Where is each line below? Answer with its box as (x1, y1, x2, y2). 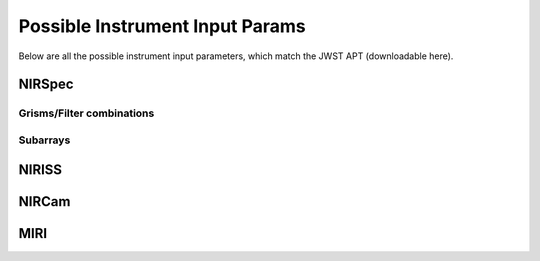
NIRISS (18, 161, 63, 178)
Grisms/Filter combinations (18, 106, 155, 120)
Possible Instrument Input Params (18, 15, 307, 37)
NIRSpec (18, 76, 74, 93)
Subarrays (18, 133, 71, 147)
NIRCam (18, 193, 71, 210)
